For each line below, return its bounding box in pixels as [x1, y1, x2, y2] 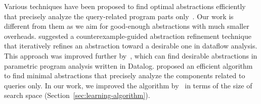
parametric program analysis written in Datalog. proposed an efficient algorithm [4, 60, 253, 71]
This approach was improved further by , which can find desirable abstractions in [4, 50, 257, 61]
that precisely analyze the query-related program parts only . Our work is [4, 11, 234, 21]
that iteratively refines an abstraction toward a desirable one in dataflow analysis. [4, 40, 257, 51]
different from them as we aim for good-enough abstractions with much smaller [4, 21, 249, 31]
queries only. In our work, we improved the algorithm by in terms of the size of [4, 80, 252, 90]
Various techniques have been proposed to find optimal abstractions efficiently [4, 1, 246, 11]
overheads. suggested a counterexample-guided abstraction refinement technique [4, 30, 251, 41]
